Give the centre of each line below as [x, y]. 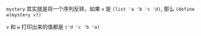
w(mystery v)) [24, 15]
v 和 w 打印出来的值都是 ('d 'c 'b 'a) [53, 27]
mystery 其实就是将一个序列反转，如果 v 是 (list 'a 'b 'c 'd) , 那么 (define [100, 9]
